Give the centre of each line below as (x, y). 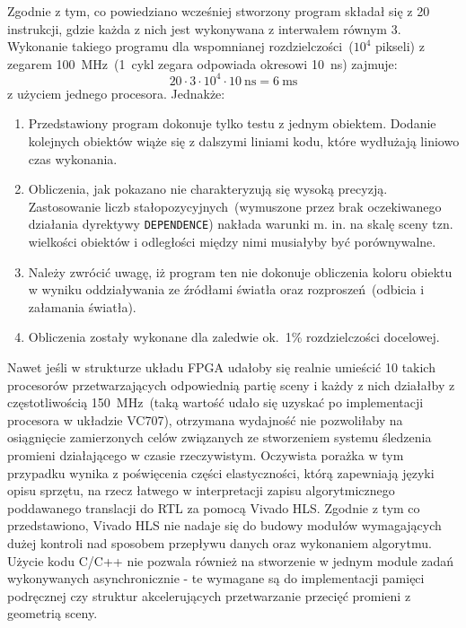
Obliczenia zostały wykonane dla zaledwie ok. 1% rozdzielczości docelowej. (234, 337)
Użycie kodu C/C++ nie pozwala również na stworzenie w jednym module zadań (231, 560)
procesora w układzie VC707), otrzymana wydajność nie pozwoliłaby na (205, 419)
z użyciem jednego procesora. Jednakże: (116, 93)
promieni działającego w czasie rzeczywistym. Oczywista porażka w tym (206, 455)
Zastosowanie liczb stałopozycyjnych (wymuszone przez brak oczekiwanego (235, 206)
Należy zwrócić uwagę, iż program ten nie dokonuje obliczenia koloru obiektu (240, 271)
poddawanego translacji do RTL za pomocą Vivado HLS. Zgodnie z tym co (214, 507)
